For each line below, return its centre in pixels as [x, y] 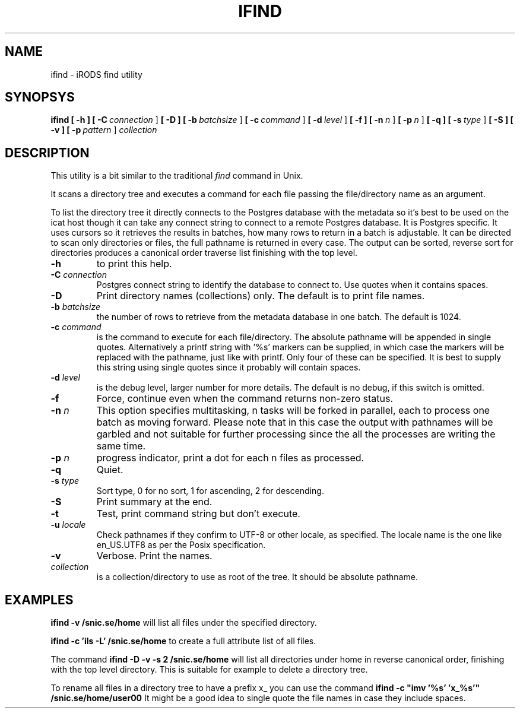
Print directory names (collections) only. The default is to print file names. [261, 296]
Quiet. [110, 470]
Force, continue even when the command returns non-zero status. [245, 399]
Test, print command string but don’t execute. [198, 514]
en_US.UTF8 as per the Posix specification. [181, 545]
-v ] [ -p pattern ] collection [104, 130]
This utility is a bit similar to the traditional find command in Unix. [177, 176]
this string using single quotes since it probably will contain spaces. [229, 367]
